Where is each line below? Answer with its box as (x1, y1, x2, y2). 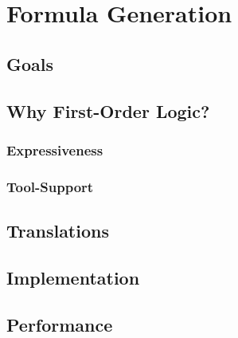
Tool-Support (6, 176, 94, 196)
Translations (6, 218, 109, 243)
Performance (6, 312, 113, 336)
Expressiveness (6, 140, 103, 159)
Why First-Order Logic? (6, 98, 210, 123)
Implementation (6, 265, 140, 289)
